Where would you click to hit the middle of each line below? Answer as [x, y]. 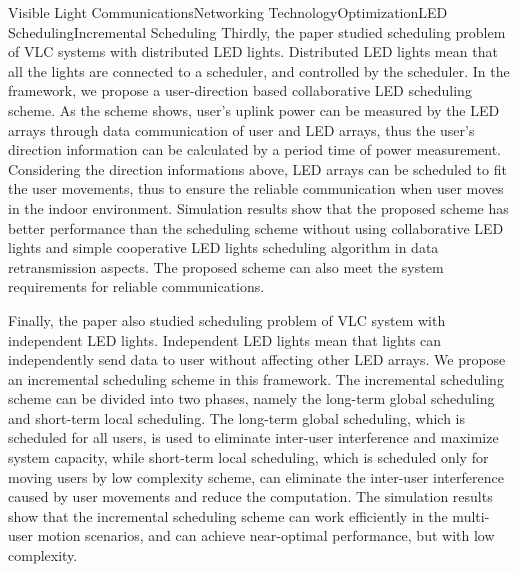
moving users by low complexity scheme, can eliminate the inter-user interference [256, 476]
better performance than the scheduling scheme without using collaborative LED [256, 227]
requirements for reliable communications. [136, 286]
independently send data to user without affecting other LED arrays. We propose [257, 359]
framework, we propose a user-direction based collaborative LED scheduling [240, 90]
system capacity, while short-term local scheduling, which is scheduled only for [248, 457]
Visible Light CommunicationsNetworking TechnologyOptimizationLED [228, 12]
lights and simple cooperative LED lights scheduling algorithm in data [223, 247]
